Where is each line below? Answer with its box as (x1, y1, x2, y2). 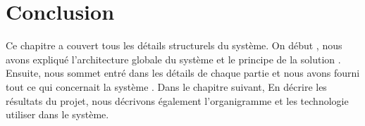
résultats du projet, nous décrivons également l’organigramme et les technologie (6, 93, 349, 108)
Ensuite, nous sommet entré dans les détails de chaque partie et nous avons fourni (6, 65, 360, 80)
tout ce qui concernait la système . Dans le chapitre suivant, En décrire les (6, 79, 327, 94)
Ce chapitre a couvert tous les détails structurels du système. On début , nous (6, 38, 342, 53)
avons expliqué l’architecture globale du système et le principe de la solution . (6, 51, 341, 66)
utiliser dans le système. (6, 107, 109, 122)
